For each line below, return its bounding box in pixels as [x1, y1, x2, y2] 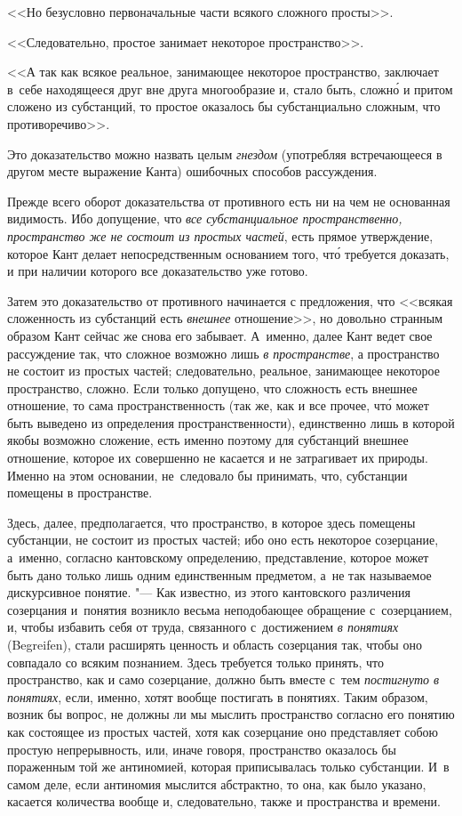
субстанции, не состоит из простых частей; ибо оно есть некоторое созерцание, [7, 530, 439, 549]
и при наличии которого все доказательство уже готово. [7, 262, 308, 280]
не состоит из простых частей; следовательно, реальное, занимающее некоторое [7, 361, 440, 380]
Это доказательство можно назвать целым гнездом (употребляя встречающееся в [7, 144, 442, 163]
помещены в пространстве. [7, 483, 153, 502]
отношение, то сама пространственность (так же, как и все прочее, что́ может [7, 396, 429, 415]
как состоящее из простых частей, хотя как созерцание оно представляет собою [7, 722, 439, 740]
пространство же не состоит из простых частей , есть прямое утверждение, [7, 226, 434, 245]
